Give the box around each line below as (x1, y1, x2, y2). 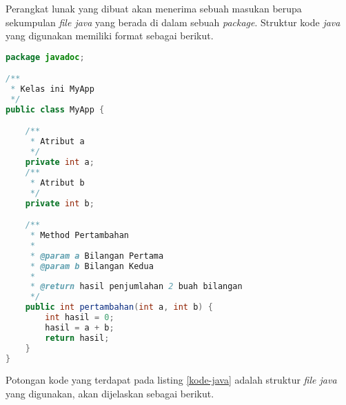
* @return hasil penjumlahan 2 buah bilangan (30, 281, 243, 292)
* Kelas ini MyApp (10, 84, 94, 95)
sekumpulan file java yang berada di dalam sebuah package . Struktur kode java (6, 14, 340, 29)
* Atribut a (30, 137, 85, 147)
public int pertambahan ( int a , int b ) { (25, 302, 213, 313)
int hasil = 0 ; (45, 313, 114, 322)
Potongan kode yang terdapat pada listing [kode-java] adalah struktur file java (6, 373, 337, 387)
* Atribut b (30, 177, 85, 188)
